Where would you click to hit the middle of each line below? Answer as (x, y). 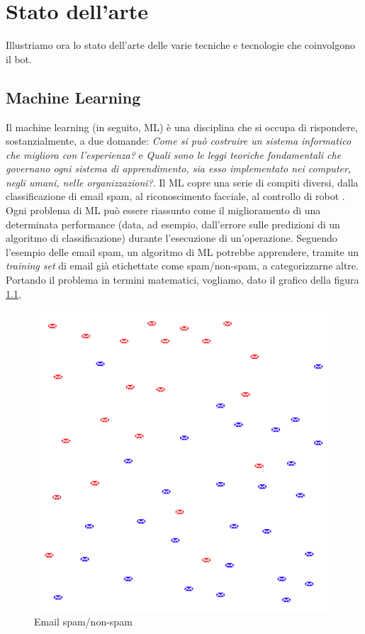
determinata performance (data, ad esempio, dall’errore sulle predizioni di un (173, 224)
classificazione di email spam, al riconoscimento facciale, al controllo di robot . (175, 196)
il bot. (19, 59)
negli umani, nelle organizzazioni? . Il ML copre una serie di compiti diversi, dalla (182, 182)
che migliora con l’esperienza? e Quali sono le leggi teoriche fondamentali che (174, 154)
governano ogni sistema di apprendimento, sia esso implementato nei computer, (179, 168)
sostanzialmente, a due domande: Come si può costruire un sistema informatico (179, 141)
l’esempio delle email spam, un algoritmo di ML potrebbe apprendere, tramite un (182, 251)
